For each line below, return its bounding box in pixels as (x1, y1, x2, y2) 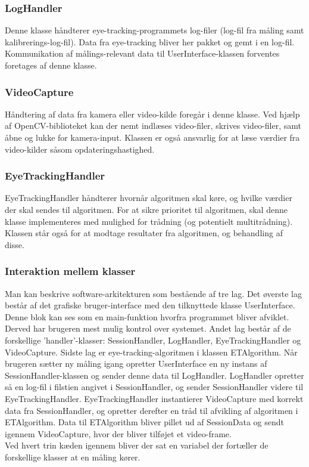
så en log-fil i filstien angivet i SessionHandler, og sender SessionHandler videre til (5, 381, 304, 393)
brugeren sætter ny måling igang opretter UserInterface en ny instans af (5, 357, 267, 370)
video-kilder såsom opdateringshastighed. (5, 143, 155, 155)
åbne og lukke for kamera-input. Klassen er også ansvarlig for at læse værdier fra (5, 131, 300, 143)
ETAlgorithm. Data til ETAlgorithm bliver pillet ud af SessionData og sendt (5, 416, 285, 428)
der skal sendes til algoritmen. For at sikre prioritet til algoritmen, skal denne (5, 203, 288, 215)
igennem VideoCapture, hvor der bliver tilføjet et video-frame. (5, 427, 232, 440)
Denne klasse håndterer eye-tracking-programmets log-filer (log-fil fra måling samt (5, 24, 304, 36)
